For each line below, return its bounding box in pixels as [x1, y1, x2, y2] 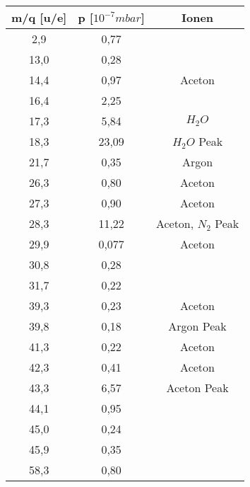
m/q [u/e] [11, 9, 67, 25]
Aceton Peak [166, 379, 229, 396]
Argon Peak [168, 318, 227, 334]
